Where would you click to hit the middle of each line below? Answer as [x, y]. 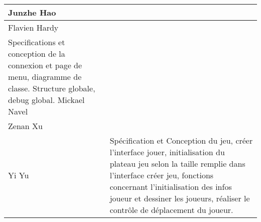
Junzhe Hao [32, 12]
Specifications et [37, 42]
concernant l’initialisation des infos [171, 187]
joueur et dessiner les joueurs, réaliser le [180, 198]
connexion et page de [45, 65]
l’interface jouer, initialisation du [167, 152]
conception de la [37, 53]
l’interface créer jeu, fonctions [162, 175]
